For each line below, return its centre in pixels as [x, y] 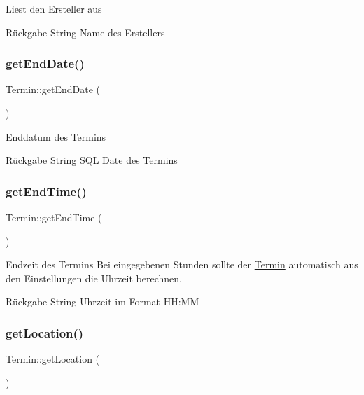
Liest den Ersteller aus [54, 8]
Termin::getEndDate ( [53, 89]
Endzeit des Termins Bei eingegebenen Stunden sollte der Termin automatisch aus [182, 264]
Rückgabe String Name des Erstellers [85, 32]
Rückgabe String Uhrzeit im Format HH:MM [103, 302]
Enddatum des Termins [56, 136]
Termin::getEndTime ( [54, 217]
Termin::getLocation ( [53, 359]
